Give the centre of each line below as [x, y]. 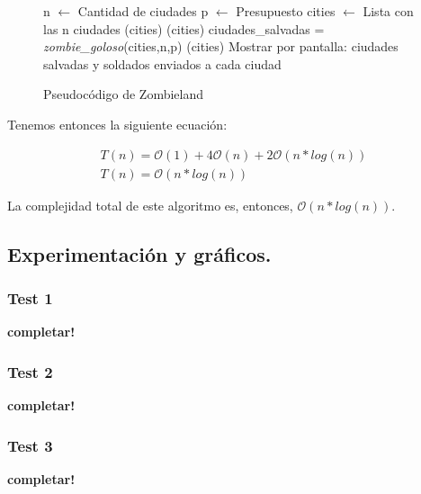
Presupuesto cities [286, 11]
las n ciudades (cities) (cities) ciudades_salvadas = [184, 28]
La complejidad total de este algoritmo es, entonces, [150, 205]
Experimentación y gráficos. [139, 253]
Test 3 [30, 445]
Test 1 [30, 297]
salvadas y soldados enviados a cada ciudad [162, 63]
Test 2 [30, 371]
